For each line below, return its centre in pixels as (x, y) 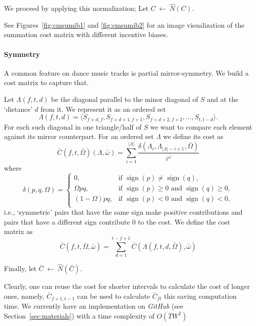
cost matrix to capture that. (46, 82)
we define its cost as (193, 136)
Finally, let (20, 268)
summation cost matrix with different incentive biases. (86, 34)
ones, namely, (24, 296)
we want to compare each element (201, 126)
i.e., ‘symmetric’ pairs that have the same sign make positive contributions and (123, 212)
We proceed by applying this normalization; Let (76, 8)
